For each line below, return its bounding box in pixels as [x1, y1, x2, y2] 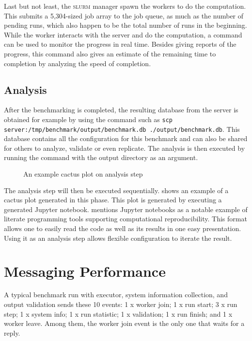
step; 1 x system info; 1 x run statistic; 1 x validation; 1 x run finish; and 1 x [4, 308, 233, 319]
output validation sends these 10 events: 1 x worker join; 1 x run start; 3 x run [4, 299, 237, 309]
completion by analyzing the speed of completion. [4, 58, 151, 68]
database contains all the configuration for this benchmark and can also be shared [4, 133, 248, 144]
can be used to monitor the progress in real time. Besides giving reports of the [4, 39, 236, 49]
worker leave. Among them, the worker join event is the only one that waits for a [4, 318, 245, 328]
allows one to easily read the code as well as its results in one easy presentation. [4, 223, 241, 233]
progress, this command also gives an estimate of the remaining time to [4, 48, 216, 58]
